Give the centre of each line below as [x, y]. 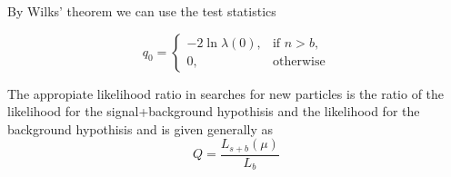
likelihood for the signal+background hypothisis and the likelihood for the [214, 111]
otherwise [299, 62]
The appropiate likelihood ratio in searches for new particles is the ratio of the [226, 93]
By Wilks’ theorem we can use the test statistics [142, 11]
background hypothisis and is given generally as [140, 128]
